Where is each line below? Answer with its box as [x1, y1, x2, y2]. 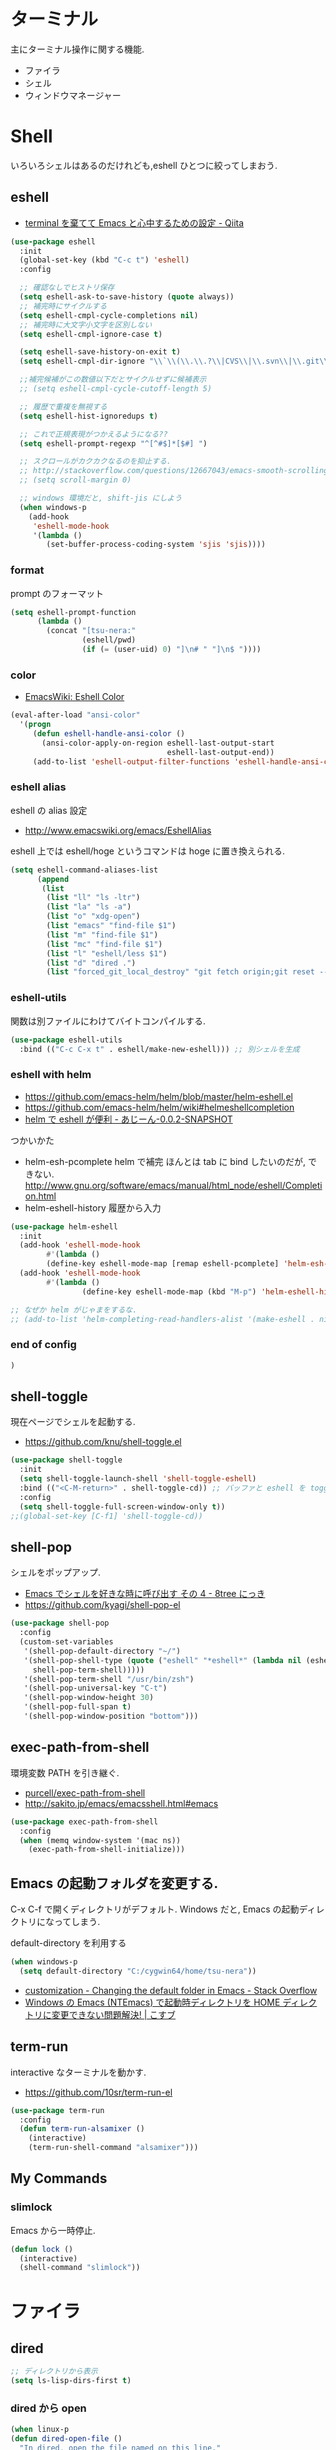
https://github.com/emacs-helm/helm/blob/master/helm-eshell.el [24, 1090, 293, 1102]
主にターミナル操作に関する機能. [10, 43, 145, 55]
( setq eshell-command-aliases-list [10, 865, 159, 875]
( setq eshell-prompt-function [10, 607, 137, 617]
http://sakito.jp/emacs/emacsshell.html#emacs [24, 1797, 219, 1809]
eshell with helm [10, 1068, 92, 1082]
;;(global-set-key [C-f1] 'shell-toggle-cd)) [10, 1511, 203, 1521]
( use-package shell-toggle [10, 1455, 123, 1465]
